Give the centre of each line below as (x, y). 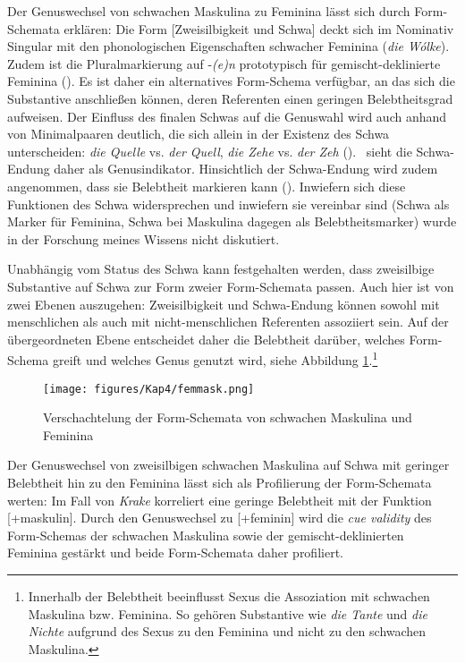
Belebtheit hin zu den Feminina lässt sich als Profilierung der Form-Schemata (220, 482)
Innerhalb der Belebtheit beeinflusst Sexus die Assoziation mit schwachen (229, 595)
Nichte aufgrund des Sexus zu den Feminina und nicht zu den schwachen (227, 631)
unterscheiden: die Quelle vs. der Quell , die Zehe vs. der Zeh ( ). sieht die (210, 151)
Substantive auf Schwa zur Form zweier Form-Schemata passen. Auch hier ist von (231, 286)
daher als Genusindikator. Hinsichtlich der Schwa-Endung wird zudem (246, 169)
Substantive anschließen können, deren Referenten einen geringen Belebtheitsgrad (230, 98)
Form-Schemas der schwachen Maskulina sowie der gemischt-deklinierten (206, 535)
